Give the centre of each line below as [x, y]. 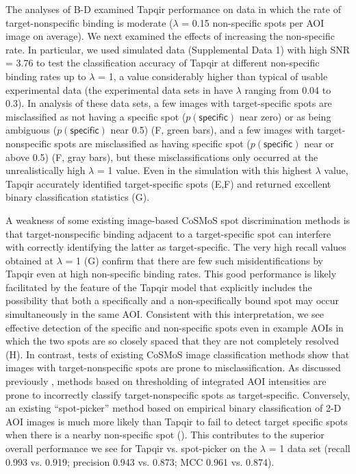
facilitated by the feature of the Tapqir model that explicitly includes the [159, 287]
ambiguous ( [31, 130]
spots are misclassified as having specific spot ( [152, 143]
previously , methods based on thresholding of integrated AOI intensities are [166, 381]
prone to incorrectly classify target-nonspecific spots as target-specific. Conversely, [178, 394]
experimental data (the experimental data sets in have [119, 89]
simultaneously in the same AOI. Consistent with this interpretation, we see [165, 314]
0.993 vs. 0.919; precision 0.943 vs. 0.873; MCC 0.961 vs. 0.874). [140, 461]
